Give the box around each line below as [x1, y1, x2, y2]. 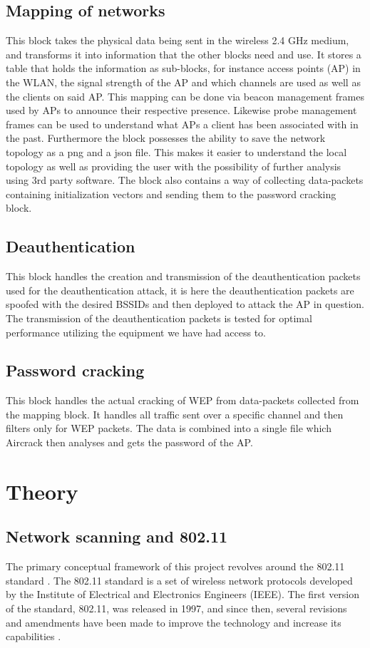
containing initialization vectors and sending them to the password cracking [6, 186, 336, 201]
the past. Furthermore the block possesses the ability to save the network [6, 130, 326, 145]
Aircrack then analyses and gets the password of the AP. [6, 435, 253, 450]
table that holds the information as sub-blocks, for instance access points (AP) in [6, 61, 361, 76]
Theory [6, 476, 78, 505]
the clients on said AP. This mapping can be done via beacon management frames [6, 88, 364, 103]
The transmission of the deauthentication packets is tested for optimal [6, 310, 312, 325]
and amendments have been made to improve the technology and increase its [6, 614, 341, 629]
